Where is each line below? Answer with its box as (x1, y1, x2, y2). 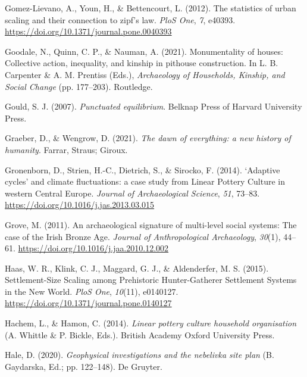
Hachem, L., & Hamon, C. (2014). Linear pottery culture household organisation (5, 317, 297, 329)
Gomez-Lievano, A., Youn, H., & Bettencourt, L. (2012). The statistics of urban (5, 2, 296, 14)
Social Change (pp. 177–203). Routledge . (5, 80, 153, 92)
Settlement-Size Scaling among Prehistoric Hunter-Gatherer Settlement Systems (5, 273, 297, 286)
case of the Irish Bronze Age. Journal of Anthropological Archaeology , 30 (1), (5, 230, 281, 242)
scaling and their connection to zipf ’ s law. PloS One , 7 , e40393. (5, 13, 236, 26)
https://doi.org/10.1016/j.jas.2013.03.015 (5, 198, 155, 211)
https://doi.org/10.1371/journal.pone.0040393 (5, 25, 172, 38)
